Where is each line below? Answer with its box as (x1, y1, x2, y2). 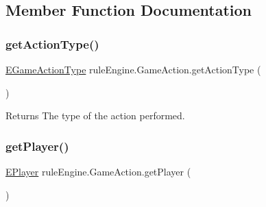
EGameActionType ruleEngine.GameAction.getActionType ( (5, 62, 261, 76)
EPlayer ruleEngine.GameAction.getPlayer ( (5, 165, 191, 178)
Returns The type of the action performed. (5, 108, 185, 123)
